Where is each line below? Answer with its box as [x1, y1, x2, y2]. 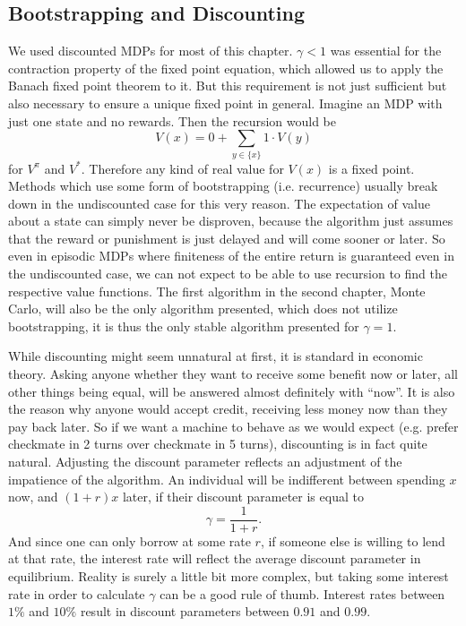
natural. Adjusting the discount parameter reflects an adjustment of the [8, 452, 402, 470]
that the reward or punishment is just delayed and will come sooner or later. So [8, 228, 445, 247]
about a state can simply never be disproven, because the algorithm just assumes [8, 211, 453, 230]
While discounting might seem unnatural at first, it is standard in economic [8, 347, 423, 365]
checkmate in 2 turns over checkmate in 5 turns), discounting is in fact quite [8, 434, 427, 453]
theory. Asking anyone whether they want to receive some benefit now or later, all [8, 364, 458, 383]
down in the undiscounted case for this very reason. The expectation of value [8, 193, 430, 212]
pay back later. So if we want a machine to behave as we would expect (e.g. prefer [8, 416, 459, 435]
